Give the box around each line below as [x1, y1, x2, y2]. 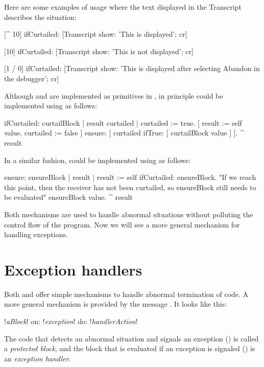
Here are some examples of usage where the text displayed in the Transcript [4, 2, 242, 12]
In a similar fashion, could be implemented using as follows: [4, 154, 191, 165]
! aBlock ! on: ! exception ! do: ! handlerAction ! [4, 316, 138, 326]
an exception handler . [4, 353, 71, 363]
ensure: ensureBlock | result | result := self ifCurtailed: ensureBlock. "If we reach [4, 172, 256, 182]
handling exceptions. [4, 229, 68, 240]
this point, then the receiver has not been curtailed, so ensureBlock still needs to [4, 181, 256, 192]
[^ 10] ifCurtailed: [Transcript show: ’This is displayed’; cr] [4, 29, 187, 39]
